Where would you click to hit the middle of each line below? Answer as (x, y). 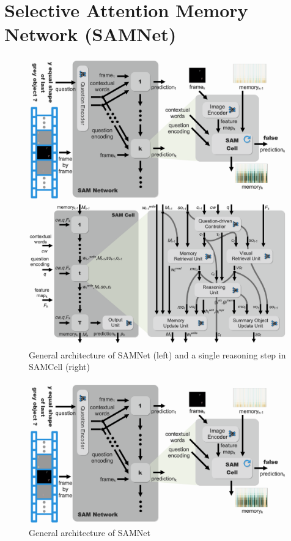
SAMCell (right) (60, 367)
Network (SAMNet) (90, 34)
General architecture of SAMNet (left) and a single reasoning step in (157, 354)
